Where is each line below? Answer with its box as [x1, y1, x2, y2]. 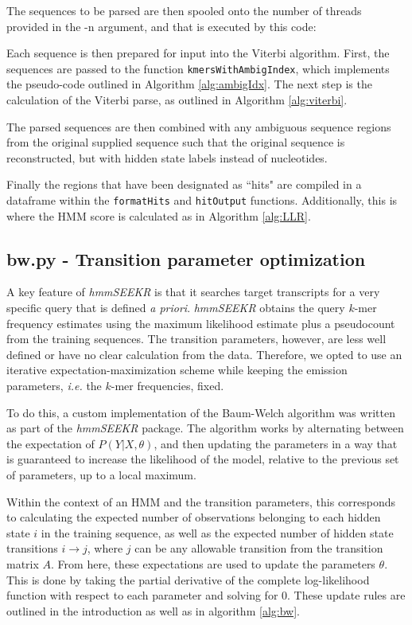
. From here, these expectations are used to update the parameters [51, 555, 375, 572]
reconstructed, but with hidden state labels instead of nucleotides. [6, 149, 328, 166]
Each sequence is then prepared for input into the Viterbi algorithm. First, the [6, 45, 390, 61]
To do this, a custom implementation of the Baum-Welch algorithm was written [6, 404, 395, 420]
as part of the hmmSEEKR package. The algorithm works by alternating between [6, 420, 404, 436]
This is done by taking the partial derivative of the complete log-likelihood [6, 571, 370, 588]
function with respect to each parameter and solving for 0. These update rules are [6, 587, 406, 604]
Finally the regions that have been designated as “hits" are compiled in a [6, 176, 362, 193]
